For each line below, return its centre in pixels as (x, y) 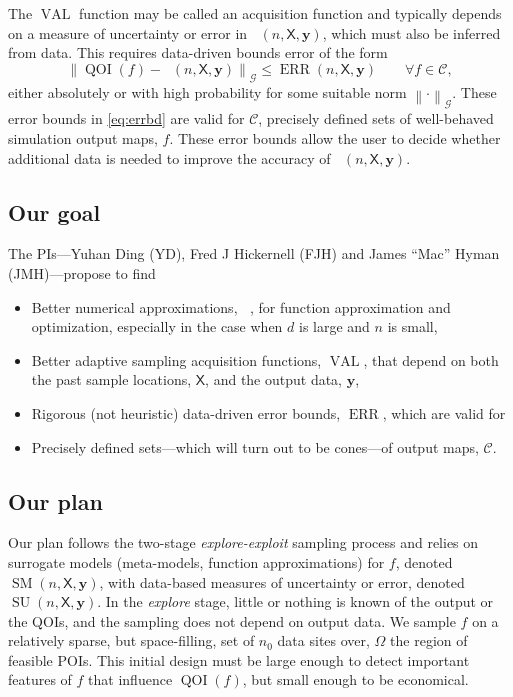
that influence (130, 679)
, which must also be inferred (411, 32)
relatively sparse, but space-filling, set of (131, 640)
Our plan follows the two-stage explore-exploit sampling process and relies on (243, 542)
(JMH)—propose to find (82, 272)
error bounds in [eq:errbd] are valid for (126, 118)
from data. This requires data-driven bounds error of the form (198, 52)
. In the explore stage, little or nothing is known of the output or (295, 601)
